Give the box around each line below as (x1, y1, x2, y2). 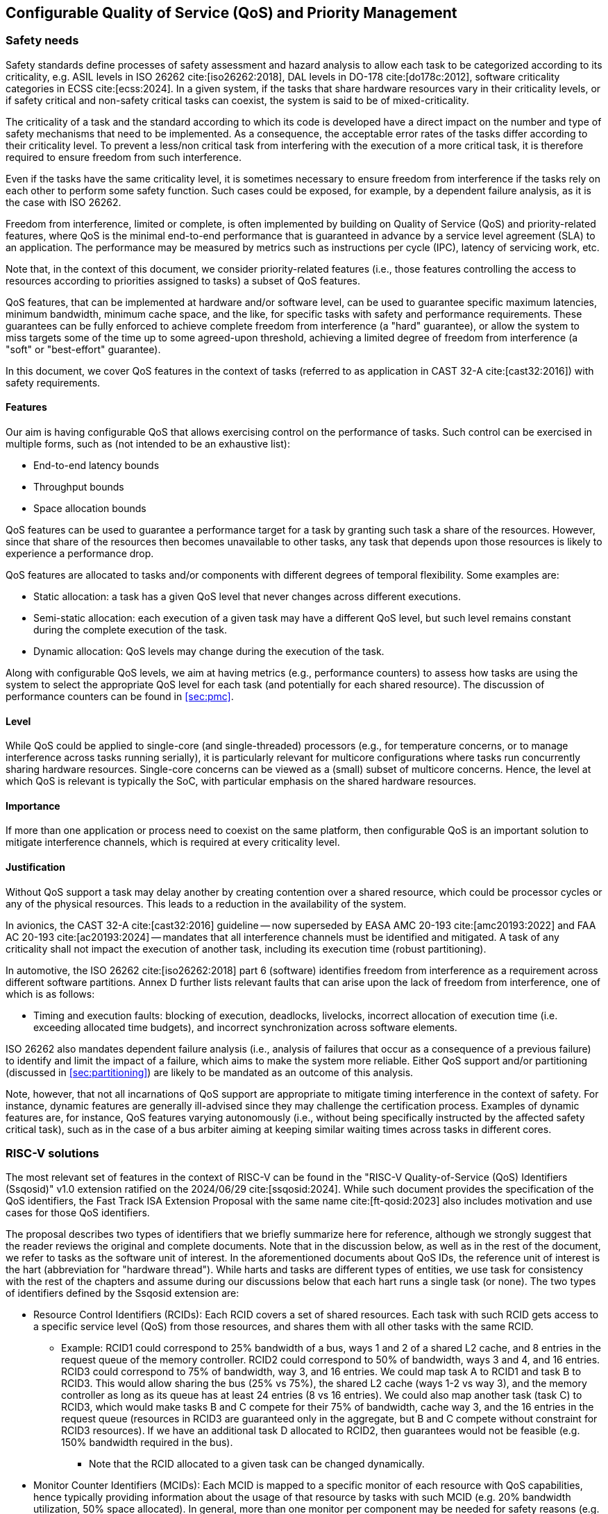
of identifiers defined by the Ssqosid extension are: (6, 1287, 239, 1300)
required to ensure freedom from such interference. (6, 151, 242, 163)
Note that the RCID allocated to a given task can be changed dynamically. (89, 1458, 425, 1470)
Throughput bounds (33, 481, 124, 493)
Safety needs (6, 33, 79, 48)
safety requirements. (6, 376, 101, 389)
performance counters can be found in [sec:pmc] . (6, 690, 234, 703)
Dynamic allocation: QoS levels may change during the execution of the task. (33, 645, 385, 658)
